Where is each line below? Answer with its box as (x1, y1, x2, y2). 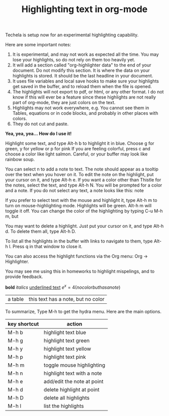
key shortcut (8, 320, 39, 327)
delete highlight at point (43, 386, 100, 393)
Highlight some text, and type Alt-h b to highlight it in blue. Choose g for (5, 140, 154, 146)
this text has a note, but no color (28, 295, 105, 302)
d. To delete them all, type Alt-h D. (5, 228, 76, 234)
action (66, 320, 82, 327)
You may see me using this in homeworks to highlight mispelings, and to (5, 268, 155, 275)
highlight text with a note (43, 370, 102, 377)
